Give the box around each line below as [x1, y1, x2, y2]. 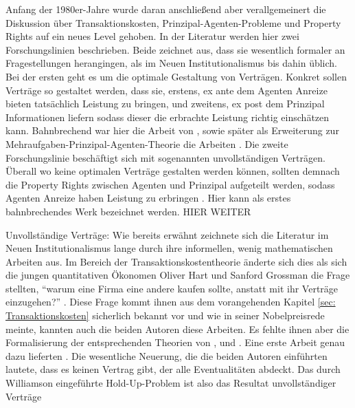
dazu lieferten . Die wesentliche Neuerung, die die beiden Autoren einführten [5, 348, 328, 363]
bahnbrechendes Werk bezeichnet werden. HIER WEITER [5, 204, 251, 218]
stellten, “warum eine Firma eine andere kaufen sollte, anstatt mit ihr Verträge [5, 281, 339, 295]
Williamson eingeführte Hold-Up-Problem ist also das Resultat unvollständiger [5, 376, 336, 390]
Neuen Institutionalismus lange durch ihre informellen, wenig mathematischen [5, 241, 333, 255]
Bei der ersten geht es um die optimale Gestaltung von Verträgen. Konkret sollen [5, 69, 347, 83]
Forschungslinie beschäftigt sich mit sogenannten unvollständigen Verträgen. [5, 150, 325, 164]
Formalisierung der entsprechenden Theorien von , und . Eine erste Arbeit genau [5, 335, 345, 350]
